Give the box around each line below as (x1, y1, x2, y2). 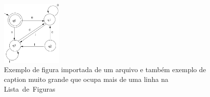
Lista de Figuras (4, 83, 55, 94)
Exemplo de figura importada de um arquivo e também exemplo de (4, 64, 206, 75)
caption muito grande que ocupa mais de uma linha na (4, 74, 168, 84)
